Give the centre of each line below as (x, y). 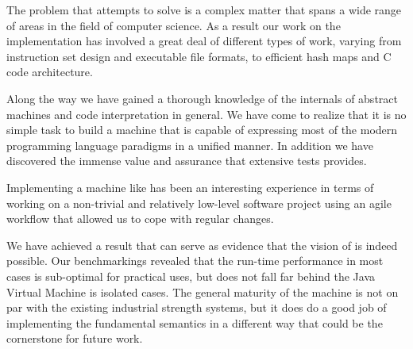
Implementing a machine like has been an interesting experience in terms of (190, 187)
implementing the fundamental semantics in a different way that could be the (195, 322)
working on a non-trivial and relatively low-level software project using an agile (199, 203)
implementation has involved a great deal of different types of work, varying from (204, 41)
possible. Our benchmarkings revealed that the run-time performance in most (195, 261)
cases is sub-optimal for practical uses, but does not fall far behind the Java (191, 276)
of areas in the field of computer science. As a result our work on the (174, 25)
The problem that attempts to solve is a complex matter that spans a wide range (204, 10)
